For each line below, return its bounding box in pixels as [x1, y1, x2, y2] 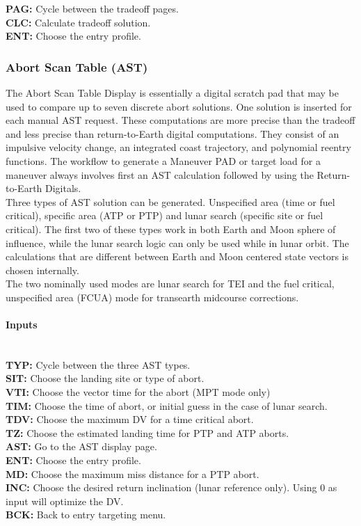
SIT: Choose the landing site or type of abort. [6, 371, 204, 385]
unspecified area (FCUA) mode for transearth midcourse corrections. [6, 289, 299, 304]
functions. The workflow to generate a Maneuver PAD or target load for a [6, 153, 321, 168]
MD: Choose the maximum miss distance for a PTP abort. [6, 466, 259, 481]
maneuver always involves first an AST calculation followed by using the [6, 167, 314, 182]
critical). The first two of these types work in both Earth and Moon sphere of [6, 221, 336, 236]
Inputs [6, 317, 38, 332]
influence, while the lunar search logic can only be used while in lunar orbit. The [6, 235, 349, 250]
